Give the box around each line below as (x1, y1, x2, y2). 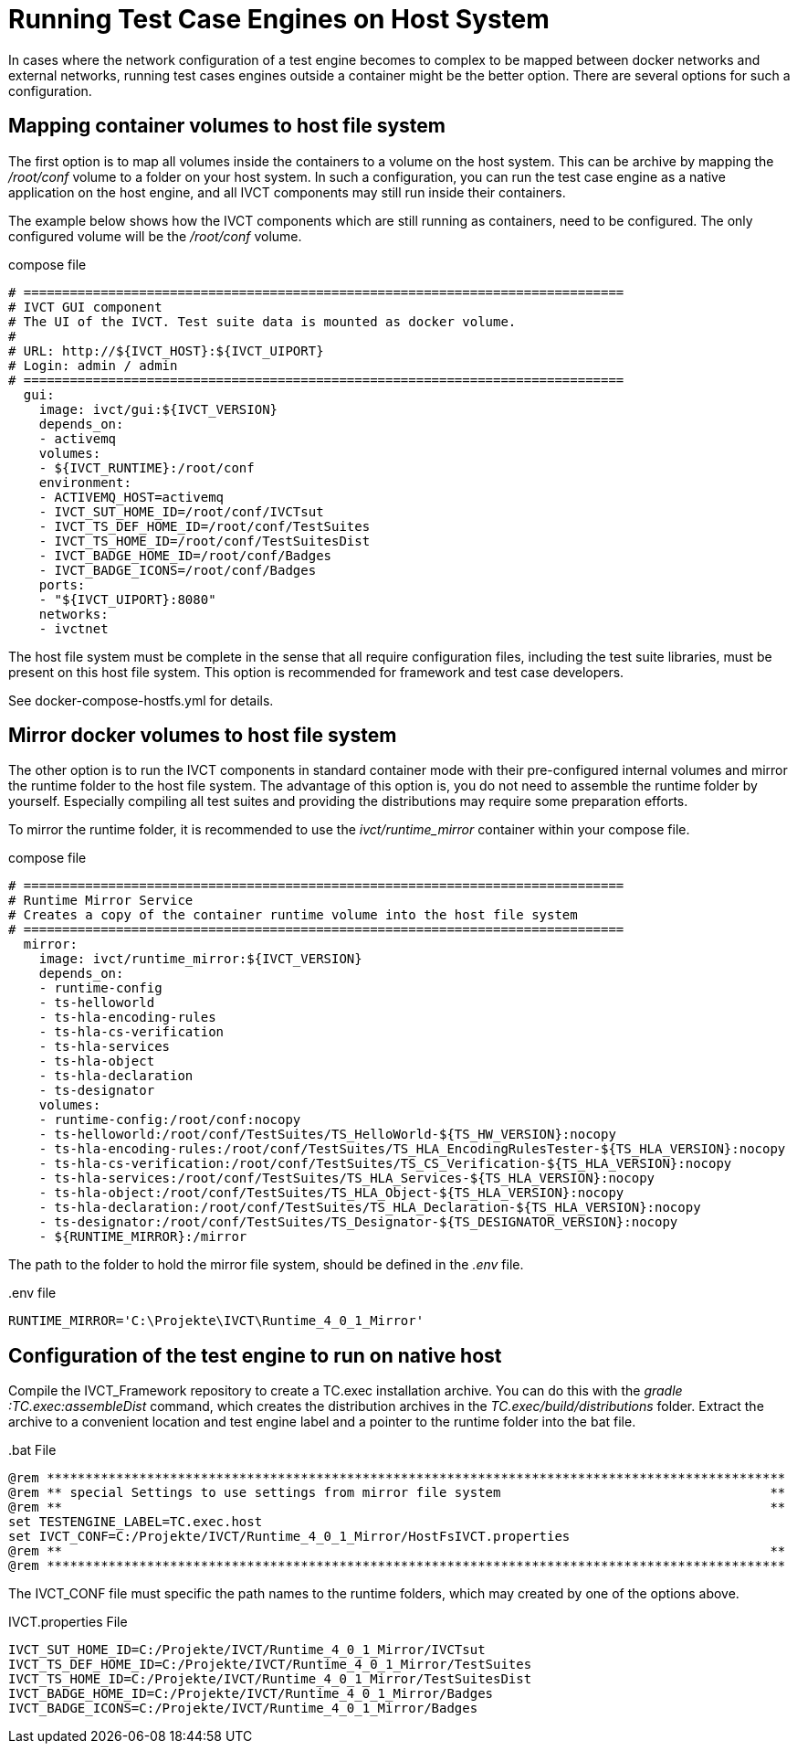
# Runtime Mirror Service (8, 893, 194, 908)
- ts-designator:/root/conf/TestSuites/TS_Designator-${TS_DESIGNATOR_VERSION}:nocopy (38, 1215, 678, 1230)
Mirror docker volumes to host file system (8, 724, 397, 748)
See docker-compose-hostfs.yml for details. (8, 692, 274, 708)
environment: (38, 474, 131, 490)
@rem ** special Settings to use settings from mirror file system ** (8, 1485, 786, 1501)
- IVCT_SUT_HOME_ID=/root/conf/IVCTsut (38, 504, 324, 519)
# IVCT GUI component (8, 299, 163, 314)
